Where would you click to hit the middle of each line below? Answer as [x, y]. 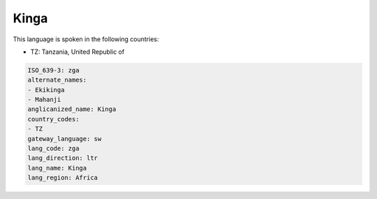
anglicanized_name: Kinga [72, 109]
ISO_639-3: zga [53, 70]
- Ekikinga [46, 90]
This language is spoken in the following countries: [86, 39]
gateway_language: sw [65, 139]
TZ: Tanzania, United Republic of [77, 52]
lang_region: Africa [62, 178]
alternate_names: [57, 80]
